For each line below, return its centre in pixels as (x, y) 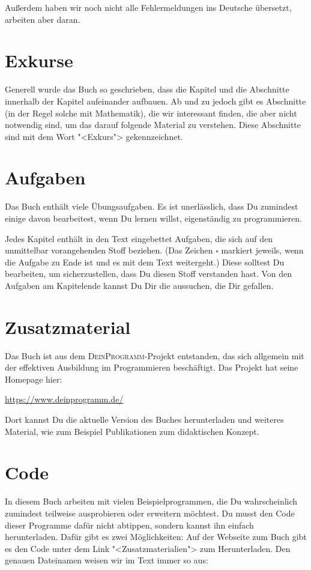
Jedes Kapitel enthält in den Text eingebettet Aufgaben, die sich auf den (139, 238)
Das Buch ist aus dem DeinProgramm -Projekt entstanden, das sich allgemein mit (155, 355)
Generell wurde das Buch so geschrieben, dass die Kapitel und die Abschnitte (147, 89)
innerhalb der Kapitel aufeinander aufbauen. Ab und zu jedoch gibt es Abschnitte (155, 101)
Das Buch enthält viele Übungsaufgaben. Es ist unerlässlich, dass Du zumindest (152, 206)
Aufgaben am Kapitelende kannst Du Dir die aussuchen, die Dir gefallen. (139, 285)
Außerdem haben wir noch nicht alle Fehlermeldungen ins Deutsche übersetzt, (148, 7)
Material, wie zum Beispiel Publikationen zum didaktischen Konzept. (132, 431)
